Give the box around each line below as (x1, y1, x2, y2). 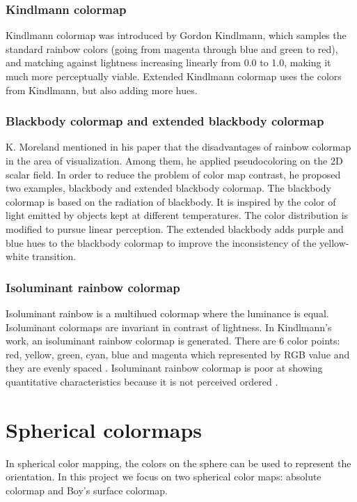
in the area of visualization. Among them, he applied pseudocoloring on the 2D (6, 153, 343, 167)
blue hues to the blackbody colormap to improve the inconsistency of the (6, 235, 317, 250)
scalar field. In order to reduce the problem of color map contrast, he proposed (6, 167, 341, 181)
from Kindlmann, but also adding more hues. (6, 82, 198, 97)
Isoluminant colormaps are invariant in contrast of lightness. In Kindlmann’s (6, 319, 332, 334)
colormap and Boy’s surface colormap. (6, 482, 168, 497)
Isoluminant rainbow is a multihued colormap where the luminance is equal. (6, 305, 329, 320)
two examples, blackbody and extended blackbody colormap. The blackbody (6, 181, 331, 195)
